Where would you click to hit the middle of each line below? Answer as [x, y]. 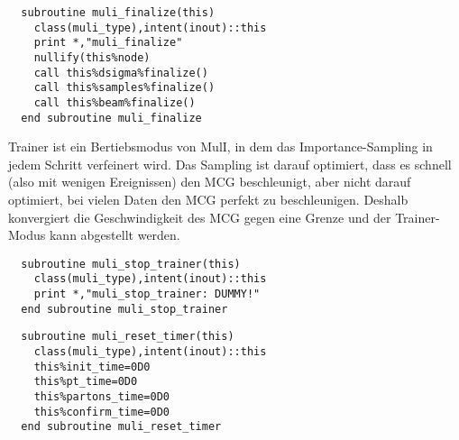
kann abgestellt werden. [115, 235]
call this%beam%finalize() [115, 102]
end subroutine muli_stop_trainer [124, 309]
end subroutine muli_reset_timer [121, 427]
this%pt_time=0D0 [86, 382]
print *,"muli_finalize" [108, 43]
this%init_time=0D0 [92, 367]
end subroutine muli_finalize [111, 118]
